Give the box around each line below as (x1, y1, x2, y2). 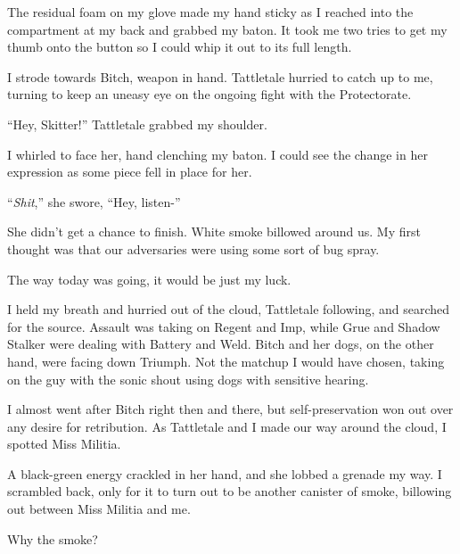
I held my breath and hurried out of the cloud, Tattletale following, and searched (7, 300, 450, 318)
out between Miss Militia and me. (7, 500, 191, 518)
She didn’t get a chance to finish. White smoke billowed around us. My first (7, 222, 421, 241)
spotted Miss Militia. (7, 434, 121, 453)
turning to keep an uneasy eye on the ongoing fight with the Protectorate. (7, 85, 412, 103)
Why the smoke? (7, 529, 98, 548)
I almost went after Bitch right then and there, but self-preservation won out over (7, 400, 454, 418)
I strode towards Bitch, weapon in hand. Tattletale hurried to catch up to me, (7, 67, 433, 86)
